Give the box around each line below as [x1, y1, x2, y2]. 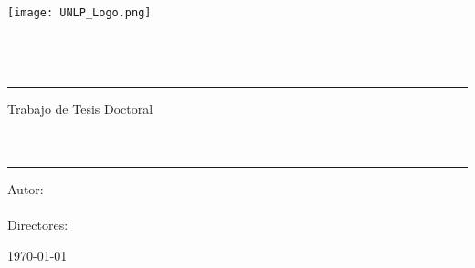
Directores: [7, 215, 69, 234]
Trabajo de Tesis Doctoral [7, 99, 153, 119]
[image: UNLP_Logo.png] [7, 6, 152, 19]
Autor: [7, 180, 44, 199]
